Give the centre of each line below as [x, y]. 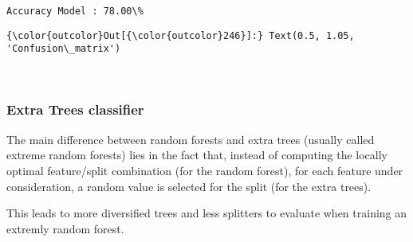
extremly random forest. [65, 228]
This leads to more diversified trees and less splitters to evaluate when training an [207, 213]
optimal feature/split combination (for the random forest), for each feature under [205, 170]
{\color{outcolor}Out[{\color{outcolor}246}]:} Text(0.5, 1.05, [181, 35]
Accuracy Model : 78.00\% [75, 11]
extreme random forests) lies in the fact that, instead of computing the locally [197, 155]
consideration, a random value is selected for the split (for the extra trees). [189, 186]
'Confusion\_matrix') [64, 49]
